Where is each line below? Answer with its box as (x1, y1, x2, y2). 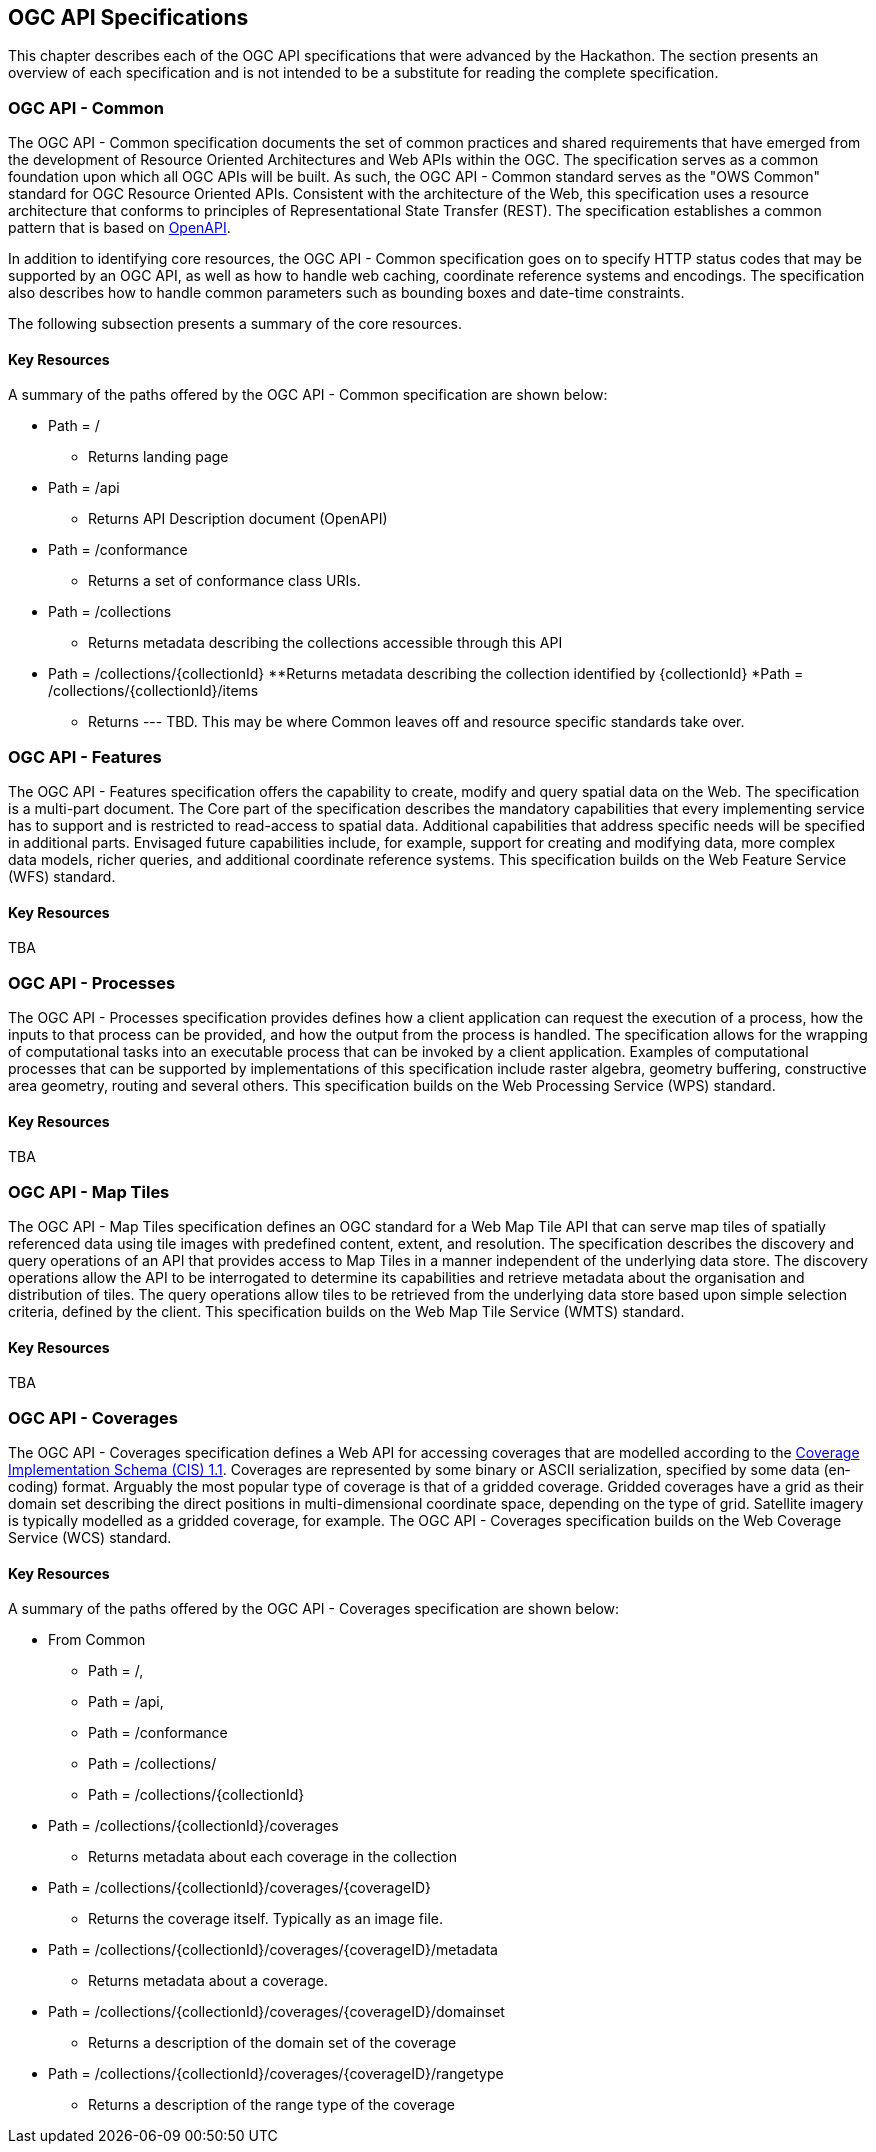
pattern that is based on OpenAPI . (8, 219, 231, 237)
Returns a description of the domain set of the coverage (88, 2034, 457, 2052)
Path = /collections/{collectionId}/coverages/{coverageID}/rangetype (48, 2065, 504, 2083)
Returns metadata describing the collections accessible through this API (88, 634, 563, 652)
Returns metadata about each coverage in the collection (88, 1848, 457, 1866)
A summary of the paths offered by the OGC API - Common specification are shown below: (8, 386, 608, 404)
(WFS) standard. (8, 868, 116, 886)
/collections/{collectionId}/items (48, 682, 259, 700)
